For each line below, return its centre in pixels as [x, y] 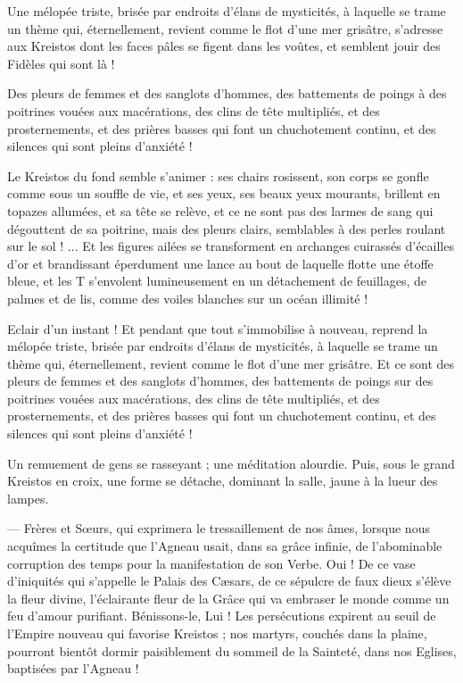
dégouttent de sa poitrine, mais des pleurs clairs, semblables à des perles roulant [227, 228]
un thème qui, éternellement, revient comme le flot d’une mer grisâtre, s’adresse [225, 28]
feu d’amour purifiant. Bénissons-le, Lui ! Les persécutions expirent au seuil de [222, 616]
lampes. [28, 498]
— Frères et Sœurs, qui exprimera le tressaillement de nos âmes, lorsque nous [219, 528]
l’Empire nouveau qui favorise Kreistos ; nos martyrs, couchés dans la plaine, [217, 633]
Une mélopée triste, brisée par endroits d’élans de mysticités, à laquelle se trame [227, 11]
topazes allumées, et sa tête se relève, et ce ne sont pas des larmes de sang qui [220, 210]
